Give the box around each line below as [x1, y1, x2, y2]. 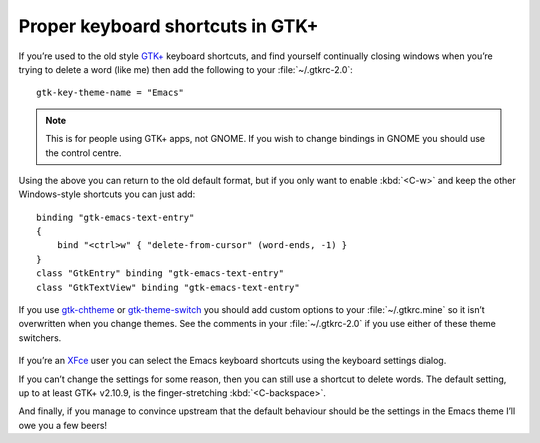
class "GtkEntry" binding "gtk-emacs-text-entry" [36, 268, 285, 279]
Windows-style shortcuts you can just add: [18, 188, 196, 200]
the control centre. [45, 146, 122, 159]
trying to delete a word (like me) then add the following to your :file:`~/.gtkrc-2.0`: [18, 63, 354, 75]
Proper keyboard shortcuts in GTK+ [18, 15, 319, 37]
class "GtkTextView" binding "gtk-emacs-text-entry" [36, 281, 300, 293]
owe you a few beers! [18, 419, 108, 431]
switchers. [18, 331, 62, 344]
